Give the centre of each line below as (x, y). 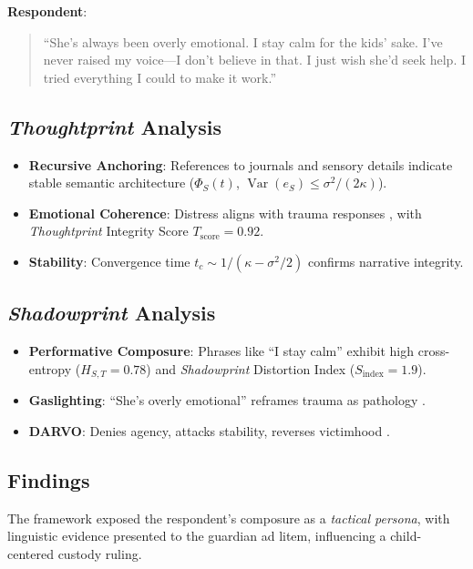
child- (406, 536)
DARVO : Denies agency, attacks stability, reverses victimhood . (209, 430)
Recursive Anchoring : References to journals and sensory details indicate (241, 164)
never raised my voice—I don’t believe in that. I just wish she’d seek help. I (254, 60)
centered (31, 553)
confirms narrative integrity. (386, 261)
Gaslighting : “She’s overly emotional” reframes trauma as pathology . (227, 400)
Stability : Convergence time (109, 261)
